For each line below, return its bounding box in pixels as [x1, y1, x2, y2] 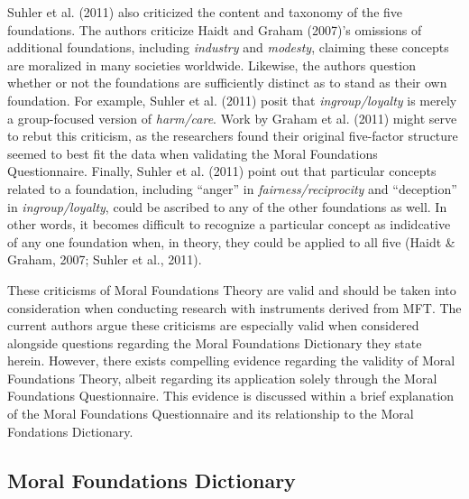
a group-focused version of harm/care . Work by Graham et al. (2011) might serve [7, 108, 457, 127]
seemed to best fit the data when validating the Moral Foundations [7, 143, 378, 162]
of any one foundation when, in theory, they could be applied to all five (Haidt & [7, 232, 455, 251]
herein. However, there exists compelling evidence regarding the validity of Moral [7, 351, 455, 370]
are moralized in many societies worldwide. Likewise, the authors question [7, 55, 416, 74]
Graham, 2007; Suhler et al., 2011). [7, 250, 202, 269]
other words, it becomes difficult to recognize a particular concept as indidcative [7, 215, 451, 234]
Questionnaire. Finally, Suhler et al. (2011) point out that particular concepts [7, 162, 437, 180]
